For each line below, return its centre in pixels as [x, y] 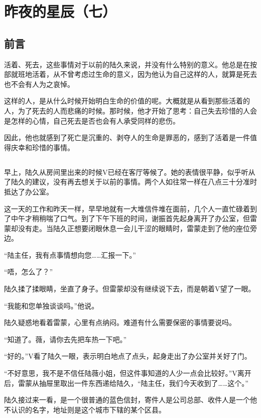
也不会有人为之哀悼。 [39, 84]
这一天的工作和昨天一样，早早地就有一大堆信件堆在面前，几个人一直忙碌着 [127, 208]
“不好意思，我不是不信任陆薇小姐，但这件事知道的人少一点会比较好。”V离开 [128, 373]
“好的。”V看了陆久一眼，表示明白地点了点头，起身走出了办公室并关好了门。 [128, 356]
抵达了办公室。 [29, 191]
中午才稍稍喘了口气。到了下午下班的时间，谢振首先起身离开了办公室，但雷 [134, 218]
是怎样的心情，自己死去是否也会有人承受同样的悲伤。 [92, 120]
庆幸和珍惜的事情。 [42, 147]
